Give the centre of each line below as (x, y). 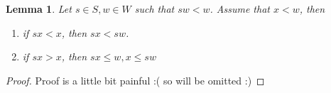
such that (154, 9)
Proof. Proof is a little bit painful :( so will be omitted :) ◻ (135, 80)
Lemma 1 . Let (39, 9)
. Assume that (240, 9)
